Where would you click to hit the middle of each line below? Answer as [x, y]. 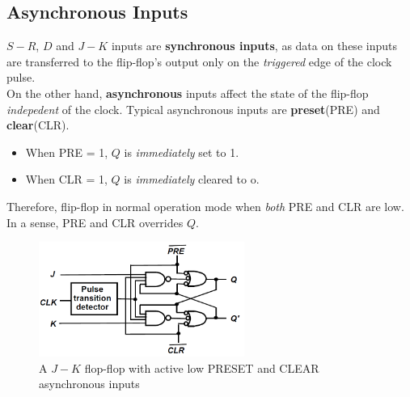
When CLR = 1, [66, 179]
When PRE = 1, [67, 152]
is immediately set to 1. [182, 152]
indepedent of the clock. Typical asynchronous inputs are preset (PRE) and [193, 109]
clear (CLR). [38, 125]
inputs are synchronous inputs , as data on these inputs [254, 46]
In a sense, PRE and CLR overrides [95, 222]
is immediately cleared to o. [192, 179]
